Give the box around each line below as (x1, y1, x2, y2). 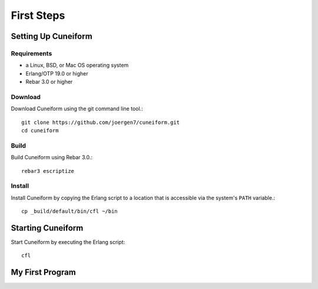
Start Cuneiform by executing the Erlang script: (11, 238, 125, 245)
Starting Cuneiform (11, 223, 84, 233)
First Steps (11, 9, 65, 22)
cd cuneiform (21, 127, 59, 134)
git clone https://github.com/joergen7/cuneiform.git (21, 119, 180, 126)
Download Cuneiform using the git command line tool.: (11, 105, 144, 112)
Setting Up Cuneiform (11, 31, 92, 41)
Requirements (11, 49, 52, 57)
